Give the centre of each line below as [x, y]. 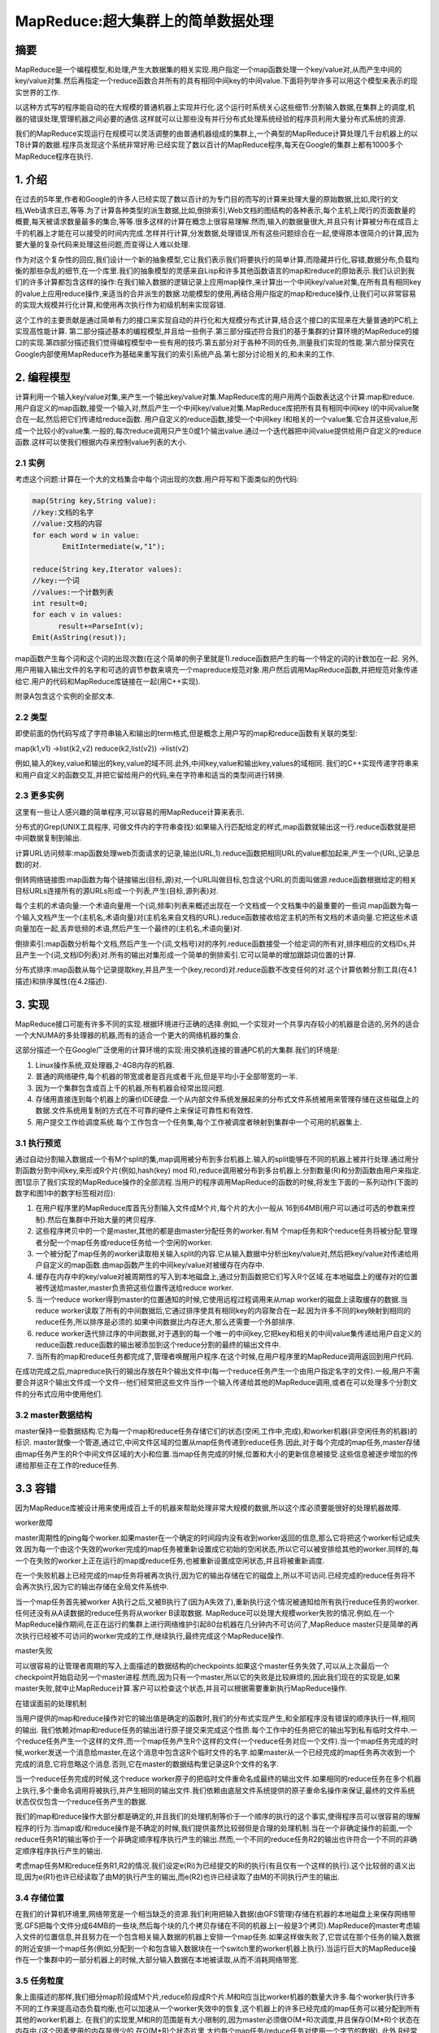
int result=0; [60, 603]
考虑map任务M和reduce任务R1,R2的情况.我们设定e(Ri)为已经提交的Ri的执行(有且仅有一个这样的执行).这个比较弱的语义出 [215, 1865]
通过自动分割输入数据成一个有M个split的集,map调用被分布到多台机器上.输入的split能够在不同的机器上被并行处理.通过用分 [217, 1159]
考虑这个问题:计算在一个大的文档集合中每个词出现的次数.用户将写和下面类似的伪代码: [157, 479]
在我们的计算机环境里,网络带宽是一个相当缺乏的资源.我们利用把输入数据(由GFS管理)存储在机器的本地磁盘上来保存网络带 [215, 1914]
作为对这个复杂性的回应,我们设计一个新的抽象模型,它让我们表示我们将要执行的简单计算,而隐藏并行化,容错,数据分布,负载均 [217, 259]
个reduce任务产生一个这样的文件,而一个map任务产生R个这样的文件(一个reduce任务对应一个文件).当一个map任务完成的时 [217, 1741]
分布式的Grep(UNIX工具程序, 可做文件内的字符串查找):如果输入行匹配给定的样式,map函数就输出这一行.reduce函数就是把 [215, 827]
